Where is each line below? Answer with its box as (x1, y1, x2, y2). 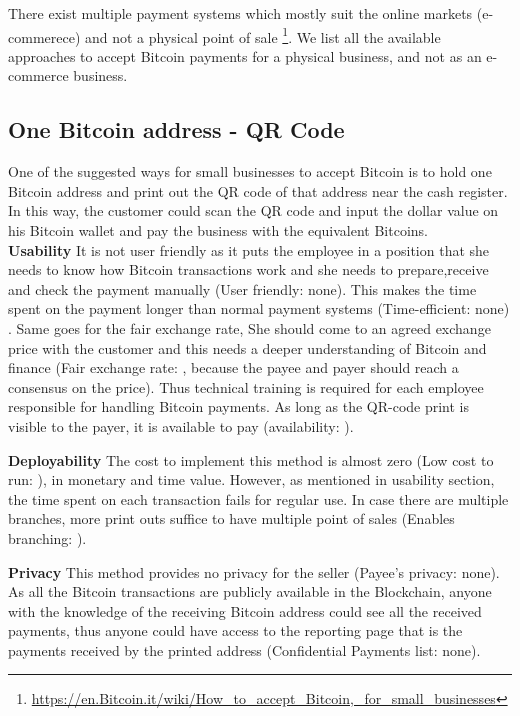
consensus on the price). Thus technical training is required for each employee (8, 376, 484, 397)
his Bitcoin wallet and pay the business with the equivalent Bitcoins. (8, 220, 428, 241)
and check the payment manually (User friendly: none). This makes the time (8, 278, 477, 299)
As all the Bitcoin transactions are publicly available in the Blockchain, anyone (8, 581, 492, 602)
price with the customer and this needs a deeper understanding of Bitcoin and (8, 337, 487, 358)
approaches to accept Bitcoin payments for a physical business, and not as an (8, 45, 482, 66)
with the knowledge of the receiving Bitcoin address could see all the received (8, 600, 482, 621)
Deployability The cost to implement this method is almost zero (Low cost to (8, 449, 494, 470)
